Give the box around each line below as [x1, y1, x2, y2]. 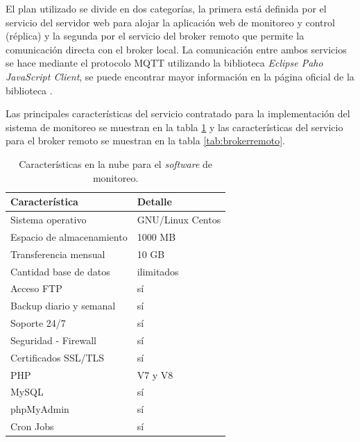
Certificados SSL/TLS [10, 350, 105, 364]
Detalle [137, 194, 172, 209]
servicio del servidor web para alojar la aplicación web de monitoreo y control [6, 15, 335, 29]
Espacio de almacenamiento [10, 229, 128, 244]
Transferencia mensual [10, 246, 105, 261]
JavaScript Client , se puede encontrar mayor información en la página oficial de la [6, 69, 354, 83]
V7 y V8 [137, 367, 173, 382]
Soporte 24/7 [10, 316, 66, 330]
